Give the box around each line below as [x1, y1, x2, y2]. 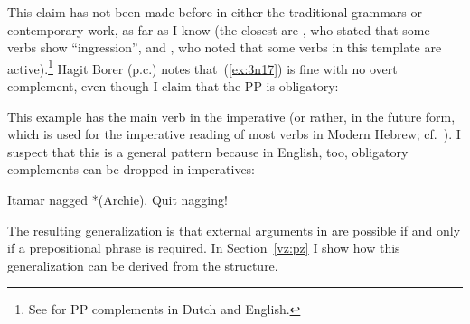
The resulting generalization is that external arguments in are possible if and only [7, 220, 461, 239]
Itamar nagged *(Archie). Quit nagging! [7, 190, 228, 208]
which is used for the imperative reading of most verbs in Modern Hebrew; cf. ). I [7, 125, 461, 143]
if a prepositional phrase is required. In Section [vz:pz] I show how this [7, 238, 400, 257]
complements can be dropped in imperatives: [7, 160, 256, 179]
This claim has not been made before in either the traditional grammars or [7, 3, 422, 21]
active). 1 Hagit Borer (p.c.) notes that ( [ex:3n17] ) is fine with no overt [7, 56, 398, 78]
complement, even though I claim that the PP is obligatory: [7, 77, 339, 96]
